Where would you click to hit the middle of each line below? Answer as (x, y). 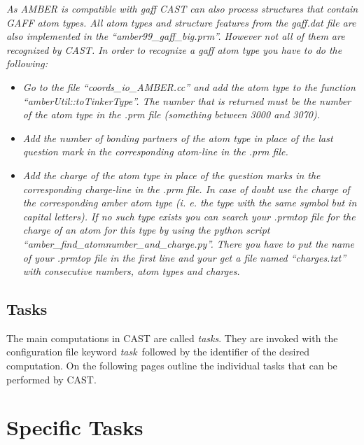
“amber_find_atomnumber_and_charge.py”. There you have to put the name (189, 243)
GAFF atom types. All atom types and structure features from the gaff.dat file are (181, 22)
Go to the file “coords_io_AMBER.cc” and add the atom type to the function (189, 86)
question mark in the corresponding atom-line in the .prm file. (155, 151)
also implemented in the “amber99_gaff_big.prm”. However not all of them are (176, 36)
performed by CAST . (51, 379)
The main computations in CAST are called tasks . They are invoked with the (172, 338)
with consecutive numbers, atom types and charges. (131, 271)
